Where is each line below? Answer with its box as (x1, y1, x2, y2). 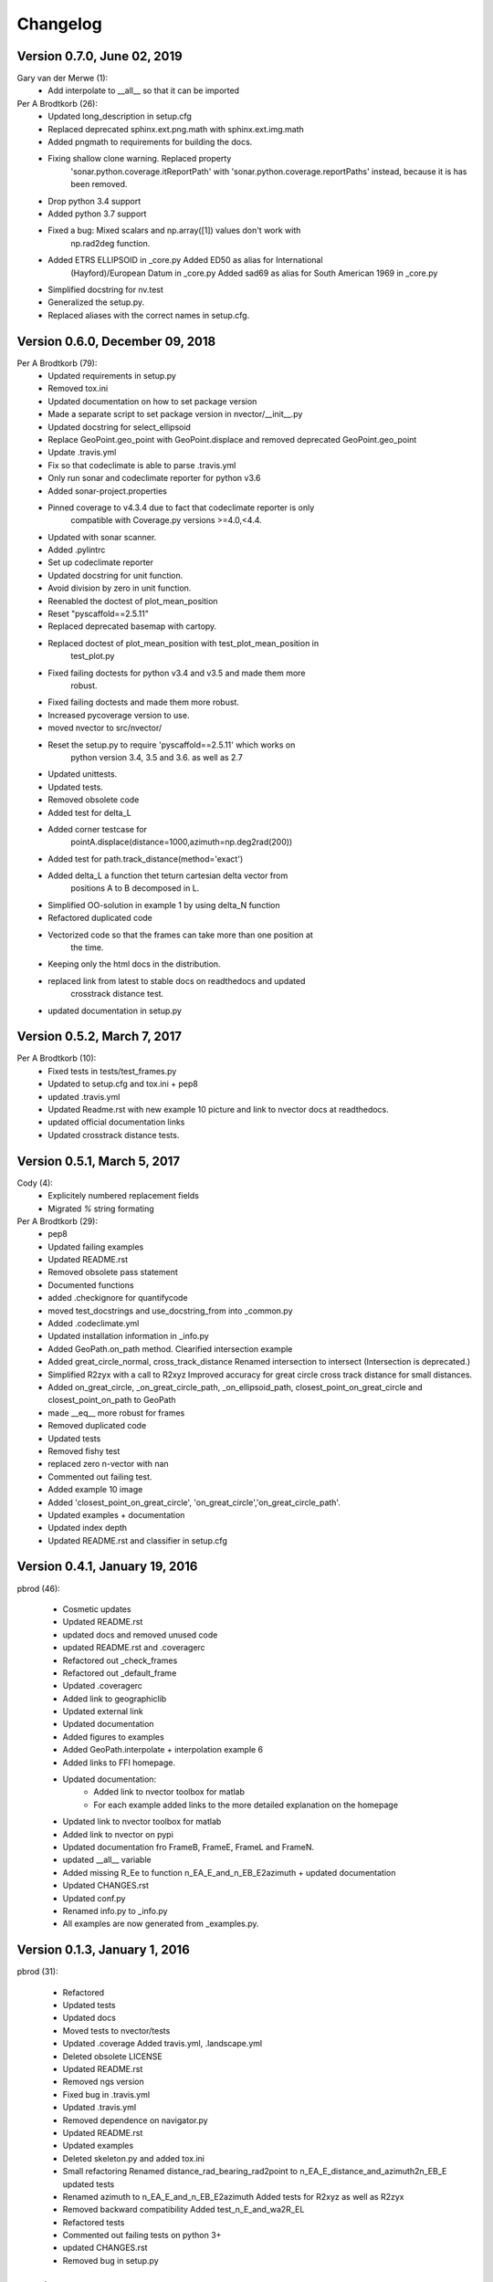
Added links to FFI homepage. (62, 1757, 175, 1768)
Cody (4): (16, 1178, 54, 1188)
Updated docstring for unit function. (47, 570, 184, 581)
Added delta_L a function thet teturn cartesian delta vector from (47, 870, 288, 881)
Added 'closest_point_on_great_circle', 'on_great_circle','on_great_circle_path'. (47, 1497, 341, 1508)
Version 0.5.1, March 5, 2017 (16, 1153, 181, 1168)
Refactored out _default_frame (62, 1667, 177, 1679)
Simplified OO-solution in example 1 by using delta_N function (47, 899, 280, 910)
